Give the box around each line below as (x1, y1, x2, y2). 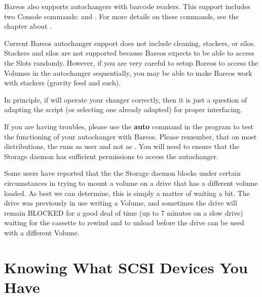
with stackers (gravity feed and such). (4, 77, 121, 88)
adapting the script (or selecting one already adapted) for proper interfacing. (4, 104, 242, 115)
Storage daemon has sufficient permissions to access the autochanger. (4, 151, 218, 161)
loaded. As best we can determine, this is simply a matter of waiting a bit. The (4, 187, 250, 198)
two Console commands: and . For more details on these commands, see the (4, 11, 239, 21)
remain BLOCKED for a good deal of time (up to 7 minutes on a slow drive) (4, 207, 243, 218)
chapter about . (4, 21, 52, 31)
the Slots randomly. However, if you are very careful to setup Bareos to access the (4, 57, 258, 68)
